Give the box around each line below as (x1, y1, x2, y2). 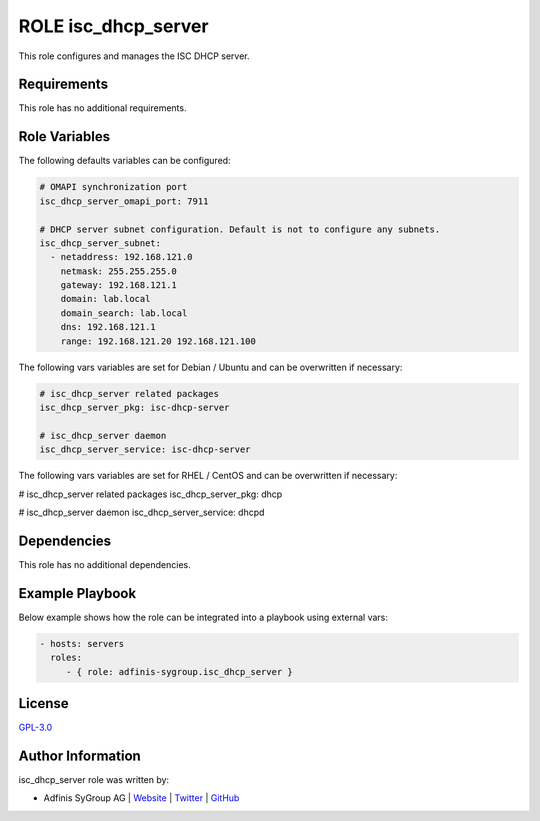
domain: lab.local (60, 293, 151, 305)
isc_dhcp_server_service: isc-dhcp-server (39, 444, 251, 455)
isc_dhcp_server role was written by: (18, 773, 170, 785)
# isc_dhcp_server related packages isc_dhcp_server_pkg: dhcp (18, 488, 283, 500)
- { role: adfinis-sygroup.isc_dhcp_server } (65, 666, 294, 677)
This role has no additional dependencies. (18, 558, 191, 570)
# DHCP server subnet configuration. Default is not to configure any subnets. (39, 223, 441, 235)
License (18, 695, 69, 712)
